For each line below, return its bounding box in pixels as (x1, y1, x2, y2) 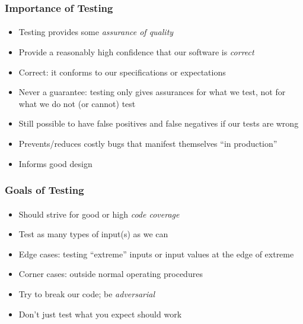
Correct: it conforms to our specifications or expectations (18, 65, 226, 78)
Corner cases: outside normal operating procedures (18, 268, 203, 280)
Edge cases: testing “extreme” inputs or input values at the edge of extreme (18, 247, 294, 260)
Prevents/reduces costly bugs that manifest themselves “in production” (18, 137, 278, 149)
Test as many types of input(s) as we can (18, 228, 168, 240)
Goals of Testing (5, 183, 84, 197)
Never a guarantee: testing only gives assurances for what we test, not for (18, 86, 286, 98)
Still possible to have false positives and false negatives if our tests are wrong (18, 117, 299, 130)
